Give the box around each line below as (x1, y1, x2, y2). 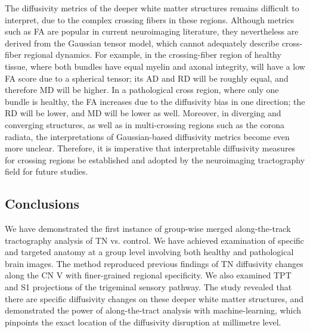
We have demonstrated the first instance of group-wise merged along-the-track (5, 222, 291, 235)
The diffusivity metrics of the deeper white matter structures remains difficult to (5, 2, 299, 14)
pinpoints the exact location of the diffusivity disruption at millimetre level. (5, 315, 281, 328)
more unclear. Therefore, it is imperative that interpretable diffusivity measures (5, 142, 296, 154)
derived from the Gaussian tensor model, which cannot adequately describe (5, 36, 280, 49)
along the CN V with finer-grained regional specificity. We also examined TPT (5, 269, 292, 281)
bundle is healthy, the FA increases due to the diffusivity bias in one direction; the (5, 95, 305, 107)
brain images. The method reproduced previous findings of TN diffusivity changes (5, 257, 303, 269)
